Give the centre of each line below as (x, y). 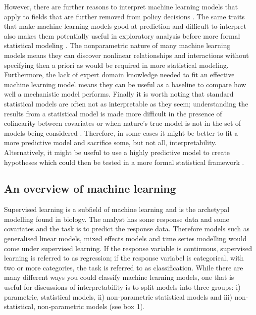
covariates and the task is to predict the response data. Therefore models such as (127, 229)
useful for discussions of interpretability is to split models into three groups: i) (122, 287)
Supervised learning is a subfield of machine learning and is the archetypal (117, 209)
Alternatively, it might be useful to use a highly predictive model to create (117, 152)
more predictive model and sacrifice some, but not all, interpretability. (110, 142)
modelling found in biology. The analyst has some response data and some (117, 219)
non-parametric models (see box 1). (91, 306)
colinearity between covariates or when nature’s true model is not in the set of (123, 123)
